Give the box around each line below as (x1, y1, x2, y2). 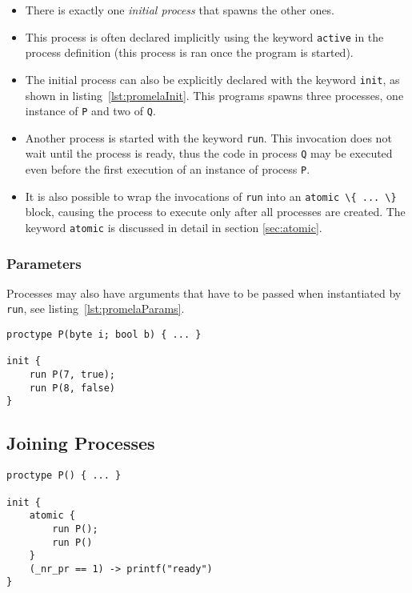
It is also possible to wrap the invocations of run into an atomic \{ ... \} (25, 187, 397, 204)
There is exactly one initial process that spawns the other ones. (25, 2, 334, 18)
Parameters (6, 253, 82, 273)
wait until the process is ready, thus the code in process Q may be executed (25, 145, 393, 162)
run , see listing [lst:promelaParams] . (6, 300, 185, 317)
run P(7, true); (29, 369, 116, 381)
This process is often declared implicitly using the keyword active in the (25, 28, 384, 45)
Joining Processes (6, 431, 155, 455)
